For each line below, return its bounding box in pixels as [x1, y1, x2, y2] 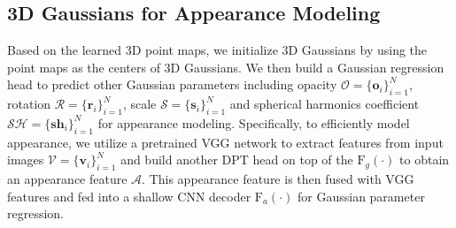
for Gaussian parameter [298, 186, 425, 205]
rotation [7, 95, 51, 113]
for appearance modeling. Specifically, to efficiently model [97, 113, 410, 132]
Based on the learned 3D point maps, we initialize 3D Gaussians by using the [7, 41, 428, 59]
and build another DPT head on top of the [120, 150, 353, 169]
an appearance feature [7, 170, 128, 188]
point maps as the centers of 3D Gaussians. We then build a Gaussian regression [7, 57, 444, 76]
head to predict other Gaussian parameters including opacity [7, 75, 337, 94]
